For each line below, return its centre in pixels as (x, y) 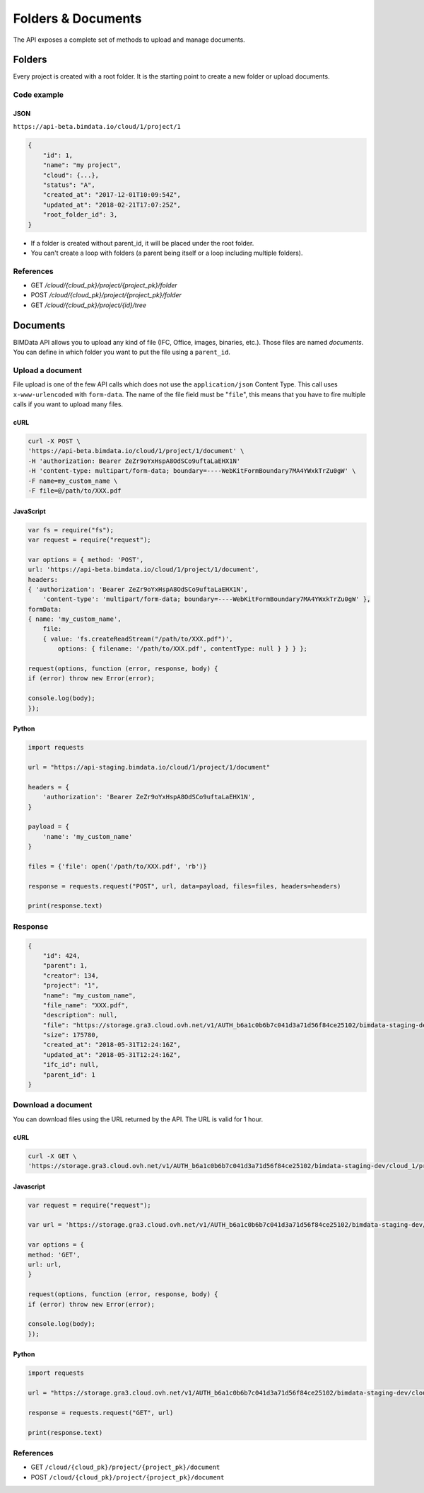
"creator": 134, (71, 976)
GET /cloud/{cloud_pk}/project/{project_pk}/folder (104, 285)
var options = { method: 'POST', (86, 560)
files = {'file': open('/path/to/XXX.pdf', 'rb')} (118, 866)
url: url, (45, 1265)
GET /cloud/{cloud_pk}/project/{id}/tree (89, 305)
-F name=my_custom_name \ (73, 481)
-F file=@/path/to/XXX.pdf (75, 491)
